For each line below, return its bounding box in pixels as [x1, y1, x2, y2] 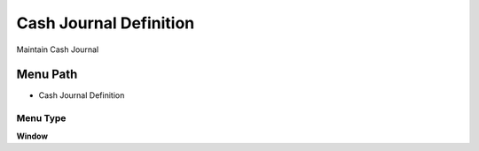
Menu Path [16, 67, 78, 82]
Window [16, 131, 49, 141]
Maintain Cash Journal [16, 44, 99, 55]
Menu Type [16, 112, 67, 125]
